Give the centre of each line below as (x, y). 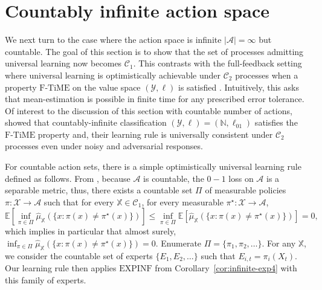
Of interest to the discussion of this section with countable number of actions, (149, 110)
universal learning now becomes (63, 63)
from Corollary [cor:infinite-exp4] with (226, 268)
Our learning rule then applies (61, 268)
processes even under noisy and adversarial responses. (104, 146)
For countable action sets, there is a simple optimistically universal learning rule (153, 166)
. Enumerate (179, 243)
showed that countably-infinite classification (86, 122)
